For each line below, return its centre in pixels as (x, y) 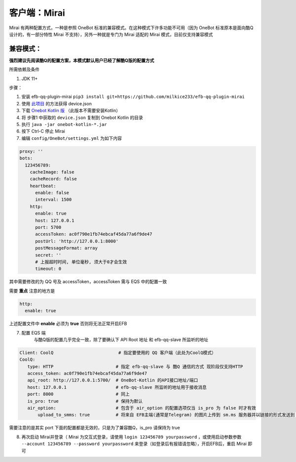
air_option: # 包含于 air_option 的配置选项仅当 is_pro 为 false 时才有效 (142, 408)
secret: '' (48, 255)
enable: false (52, 193)
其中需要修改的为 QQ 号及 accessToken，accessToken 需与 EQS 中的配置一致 (88, 282)
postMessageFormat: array (67, 248)
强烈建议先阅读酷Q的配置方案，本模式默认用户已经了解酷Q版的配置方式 (82, 60)
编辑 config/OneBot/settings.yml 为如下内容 (72, 138)
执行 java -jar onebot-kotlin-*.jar (64, 124)
